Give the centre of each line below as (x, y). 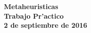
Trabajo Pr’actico (34, 16)
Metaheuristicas (31, 6)
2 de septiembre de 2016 (46, 25)
